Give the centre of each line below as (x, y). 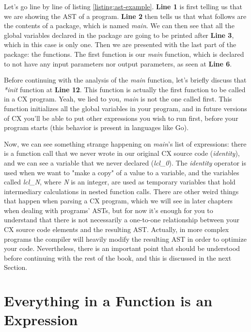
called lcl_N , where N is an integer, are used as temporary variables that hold (120, 182)
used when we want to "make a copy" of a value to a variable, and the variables (122, 172)
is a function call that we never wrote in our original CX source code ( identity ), (122, 153)
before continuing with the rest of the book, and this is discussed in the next (118, 257)
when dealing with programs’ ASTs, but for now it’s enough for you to (109, 210)
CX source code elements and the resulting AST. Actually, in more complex (117, 229)
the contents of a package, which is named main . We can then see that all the (119, 25)
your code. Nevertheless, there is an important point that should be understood (122, 248)
